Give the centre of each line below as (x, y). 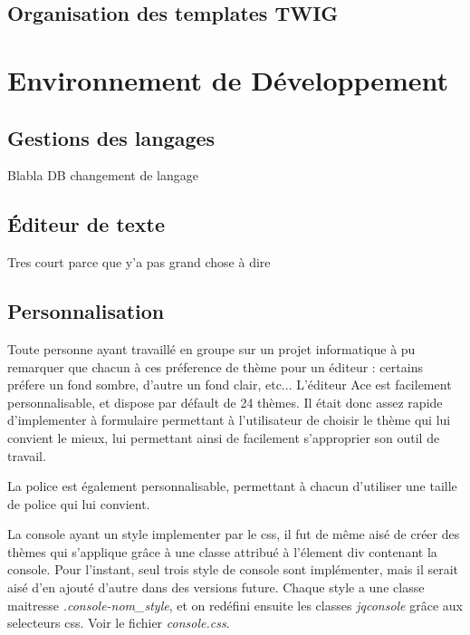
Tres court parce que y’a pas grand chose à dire (139, 262)
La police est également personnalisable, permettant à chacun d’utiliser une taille (232, 486)
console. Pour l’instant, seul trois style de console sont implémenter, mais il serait (233, 569)
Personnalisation (86, 311)
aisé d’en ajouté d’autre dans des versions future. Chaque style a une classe (216, 587)
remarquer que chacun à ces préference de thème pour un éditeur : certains (215, 366)
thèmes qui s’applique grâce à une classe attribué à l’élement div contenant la (222, 551)
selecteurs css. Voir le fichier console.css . (119, 623)
